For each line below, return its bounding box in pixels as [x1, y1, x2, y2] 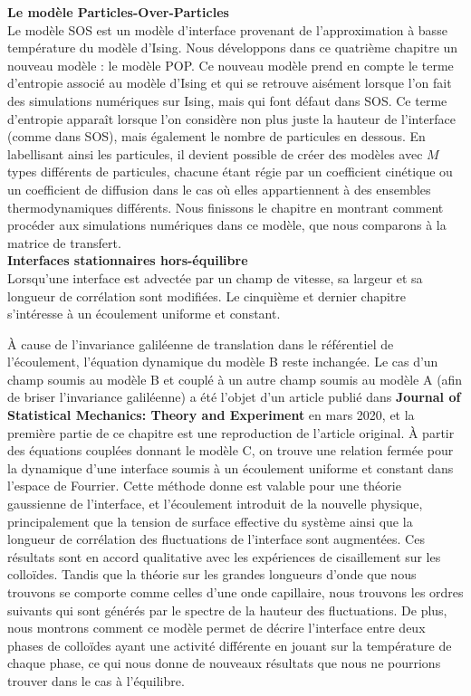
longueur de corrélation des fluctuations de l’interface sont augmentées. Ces [7, 529, 425, 548]
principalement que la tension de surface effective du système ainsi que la [7, 511, 413, 530]
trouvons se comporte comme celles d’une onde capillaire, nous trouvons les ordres [7, 583, 464, 601]
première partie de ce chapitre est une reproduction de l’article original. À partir [7, 423, 455, 442]
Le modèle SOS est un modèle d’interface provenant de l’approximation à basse [7, 20, 447, 39]
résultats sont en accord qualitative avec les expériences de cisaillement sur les [7, 547, 441, 566]
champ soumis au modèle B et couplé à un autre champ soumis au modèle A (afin [7, 369, 463, 388]
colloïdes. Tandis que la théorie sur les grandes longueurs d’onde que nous [7, 565, 417, 584]
